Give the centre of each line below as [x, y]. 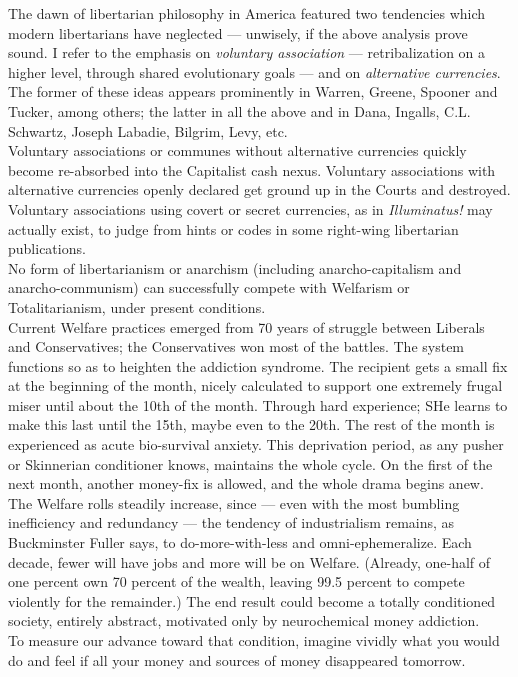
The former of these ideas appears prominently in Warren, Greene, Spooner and [253, 91]
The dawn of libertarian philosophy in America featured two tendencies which [247, 13]
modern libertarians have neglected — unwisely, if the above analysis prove [238, 32]
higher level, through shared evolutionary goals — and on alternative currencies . [254, 71]
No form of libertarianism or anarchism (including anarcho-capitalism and [235, 267]
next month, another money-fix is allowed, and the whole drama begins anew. [246, 483]
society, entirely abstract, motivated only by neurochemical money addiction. [244, 620]
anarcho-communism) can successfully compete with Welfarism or [209, 287]
